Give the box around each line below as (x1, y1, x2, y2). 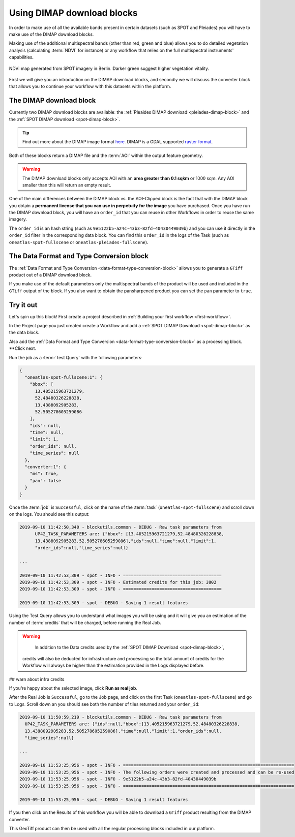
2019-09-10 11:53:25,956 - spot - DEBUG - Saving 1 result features (19, 797, 188, 803)
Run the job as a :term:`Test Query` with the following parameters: (9, 354, 143, 360)
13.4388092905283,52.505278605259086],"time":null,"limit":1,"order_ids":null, (25, 728, 222, 734)
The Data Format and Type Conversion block (9, 252, 148, 260)
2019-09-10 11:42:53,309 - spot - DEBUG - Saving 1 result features (19, 600, 188, 606)
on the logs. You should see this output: (9, 511, 89, 517)
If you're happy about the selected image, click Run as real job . (9, 685, 138, 691)
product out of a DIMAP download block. (9, 272, 92, 278)
